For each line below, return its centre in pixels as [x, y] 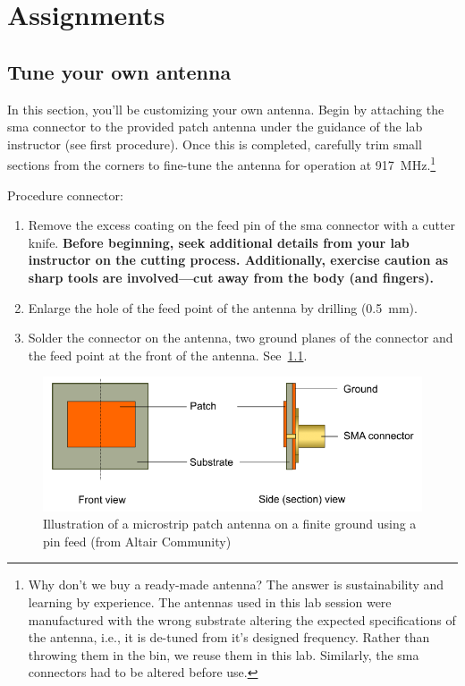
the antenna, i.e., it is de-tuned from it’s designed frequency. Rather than [229, 637]
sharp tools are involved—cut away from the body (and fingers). [231, 277]
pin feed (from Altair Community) [137, 541]
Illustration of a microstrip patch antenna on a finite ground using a [230, 524]
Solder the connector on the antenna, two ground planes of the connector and [241, 338]
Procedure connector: [65, 195]
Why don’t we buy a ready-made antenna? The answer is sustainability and [236, 584]
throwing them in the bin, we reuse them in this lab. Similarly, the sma [224, 654]
